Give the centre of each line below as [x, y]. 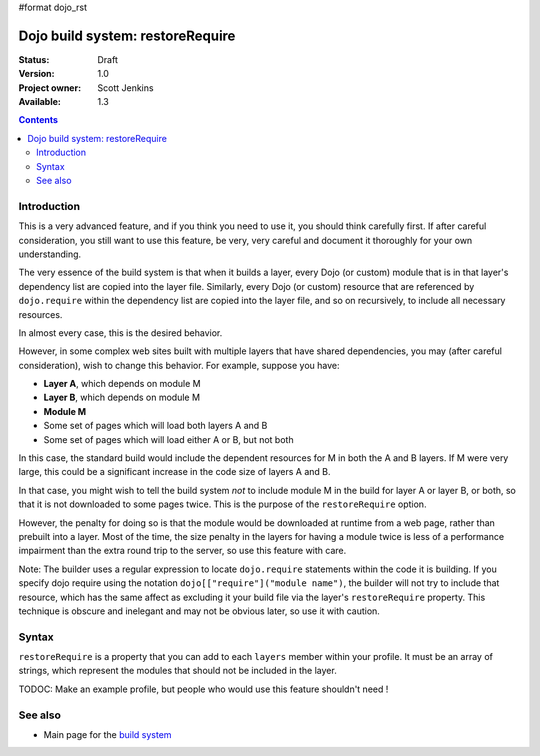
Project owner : [50, 87]
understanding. [50, 254]
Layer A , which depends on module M [122, 384]
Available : [40, 102]
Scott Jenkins [125, 87]
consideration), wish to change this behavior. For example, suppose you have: [179, 365]
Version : [36, 74]
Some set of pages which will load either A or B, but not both [168, 439]
